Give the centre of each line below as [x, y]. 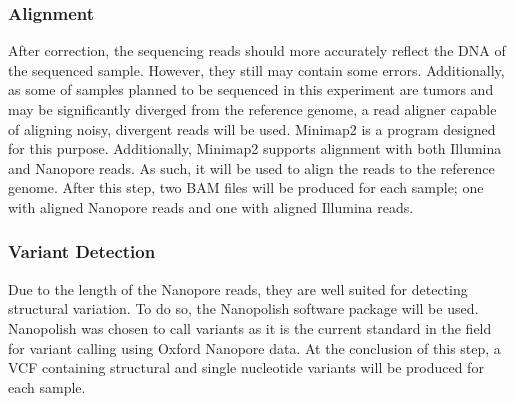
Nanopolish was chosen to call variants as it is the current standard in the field [250, 327]
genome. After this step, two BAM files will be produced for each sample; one [246, 187]
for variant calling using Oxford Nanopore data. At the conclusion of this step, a [254, 347]
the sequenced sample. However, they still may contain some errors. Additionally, [256, 69]
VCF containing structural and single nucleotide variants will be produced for [246, 367]
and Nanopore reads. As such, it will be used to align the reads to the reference [251, 167]
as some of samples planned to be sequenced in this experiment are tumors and [251, 89]
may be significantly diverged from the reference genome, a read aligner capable [252, 109]
